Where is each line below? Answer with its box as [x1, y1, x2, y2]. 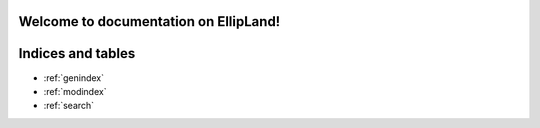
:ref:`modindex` [43, 85, 107, 97]
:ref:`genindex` [43, 71, 105, 84]
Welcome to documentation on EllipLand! [18, 13, 281, 30]
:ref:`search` [43, 100, 95, 112]
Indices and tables [18, 45, 136, 62]
